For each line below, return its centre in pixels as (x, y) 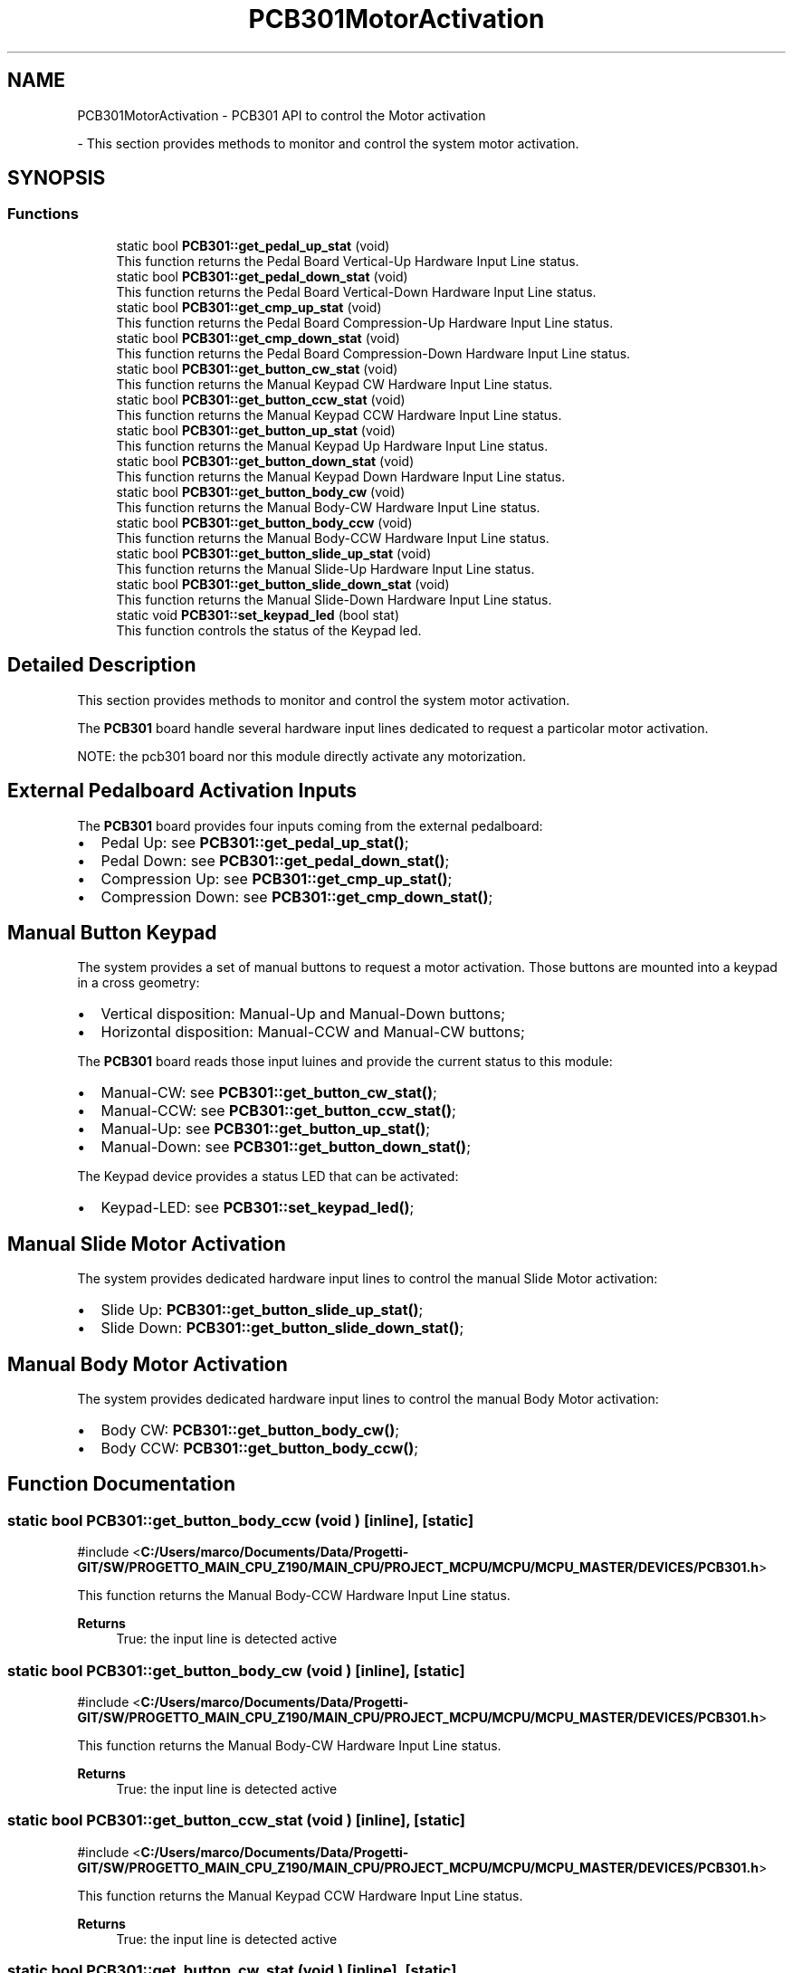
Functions (43, 214)
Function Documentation (121, 1484)
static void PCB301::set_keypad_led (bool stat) (258, 615)
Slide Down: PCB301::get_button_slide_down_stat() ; (282, 1328)
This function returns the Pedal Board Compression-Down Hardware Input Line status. (373, 353)
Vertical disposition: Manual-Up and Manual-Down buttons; (303, 1014)
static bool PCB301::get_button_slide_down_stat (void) (283, 584)
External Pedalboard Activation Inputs (182, 791)
